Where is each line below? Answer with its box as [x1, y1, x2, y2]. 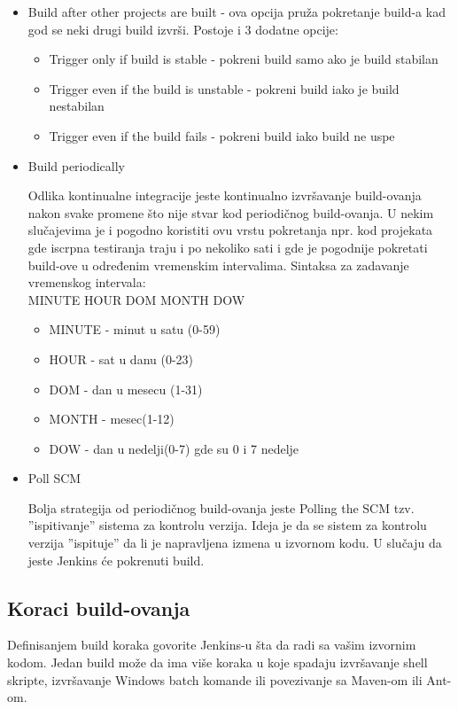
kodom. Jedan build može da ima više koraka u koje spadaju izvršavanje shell [7, 653, 428, 672]
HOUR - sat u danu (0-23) [49, 349, 194, 368]
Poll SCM [27, 469, 82, 487]
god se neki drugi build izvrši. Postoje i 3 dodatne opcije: [27, 19, 338, 38]
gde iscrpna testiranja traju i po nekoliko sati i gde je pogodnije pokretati [27, 238, 428, 256]
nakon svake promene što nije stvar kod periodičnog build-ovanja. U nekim [27, 203, 434, 222]
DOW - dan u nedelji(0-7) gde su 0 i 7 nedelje [49, 439, 299, 457]
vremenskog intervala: [27, 273, 146, 292]
